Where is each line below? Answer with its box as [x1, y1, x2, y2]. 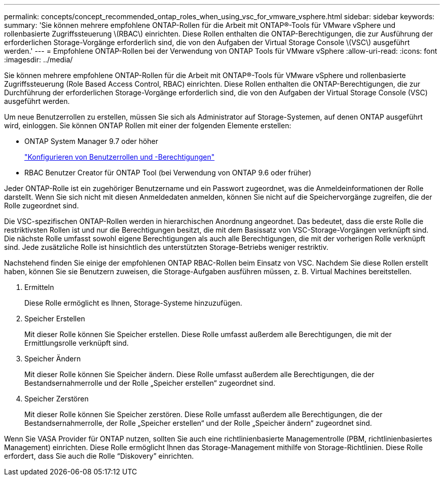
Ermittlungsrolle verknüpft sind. [24, 339, 129, 347]
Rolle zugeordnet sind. [4, 201, 79, 210]
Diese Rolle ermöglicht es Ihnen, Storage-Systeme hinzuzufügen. [24, 299, 242, 307]
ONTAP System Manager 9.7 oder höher [24, 137, 159, 145]
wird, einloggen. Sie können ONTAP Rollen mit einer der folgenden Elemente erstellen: [4, 121, 291, 130]
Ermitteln [24, 283, 54, 291]
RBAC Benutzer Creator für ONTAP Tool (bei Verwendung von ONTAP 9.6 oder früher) [24, 168, 311, 177]
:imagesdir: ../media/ [4, 55, 73, 64]
